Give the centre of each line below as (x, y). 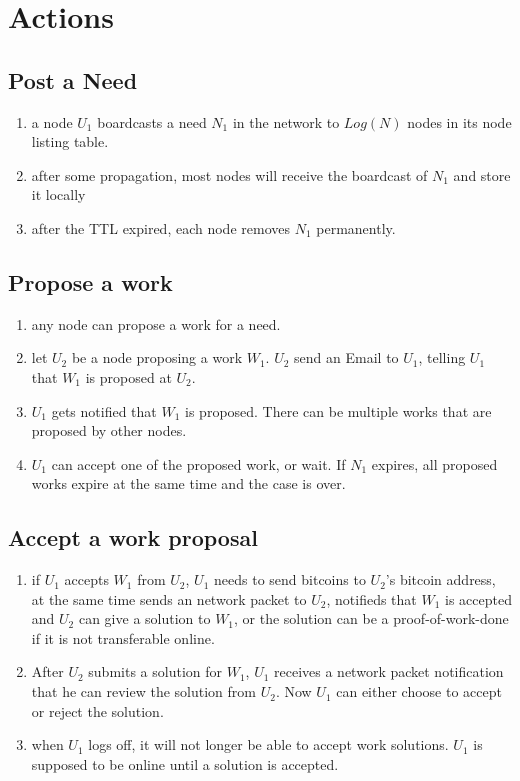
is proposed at (128, 376)
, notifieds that (371, 598)
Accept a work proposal (133, 537)
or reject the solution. (97, 710)
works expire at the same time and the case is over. (188, 483)
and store (482, 174)
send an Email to (346, 357)
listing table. (70, 141)
